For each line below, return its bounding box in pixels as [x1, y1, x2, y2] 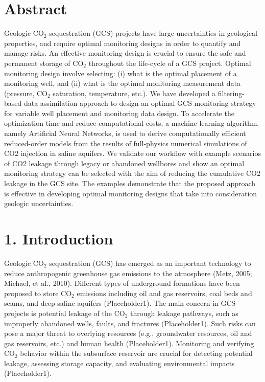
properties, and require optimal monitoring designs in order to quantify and [4, 37, 241, 48]
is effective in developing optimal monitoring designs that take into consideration [4, 188, 257, 198]
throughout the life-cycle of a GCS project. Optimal [88, 57, 251, 68]
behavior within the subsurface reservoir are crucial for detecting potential [20, 348, 253, 358]
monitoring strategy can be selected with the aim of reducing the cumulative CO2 [4, 168, 260, 178]
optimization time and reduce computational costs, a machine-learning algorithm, [4, 118, 259, 128]
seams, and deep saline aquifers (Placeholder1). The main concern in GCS [4, 298, 236, 308]
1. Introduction [4, 228, 113, 249]
